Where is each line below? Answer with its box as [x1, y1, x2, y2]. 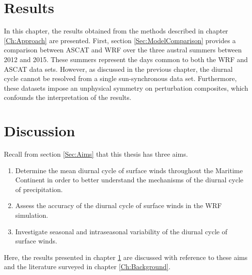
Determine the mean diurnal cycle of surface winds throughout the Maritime [15, 165, 243, 175]
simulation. [15, 210, 48, 220]
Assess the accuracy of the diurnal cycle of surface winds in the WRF [15, 200, 222, 210]
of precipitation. [15, 184, 63, 194]
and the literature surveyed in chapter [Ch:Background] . [4, 261, 171, 272]
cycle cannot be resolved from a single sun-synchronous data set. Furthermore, [4, 73, 237, 83]
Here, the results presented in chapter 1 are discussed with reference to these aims [4, 252, 248, 262]
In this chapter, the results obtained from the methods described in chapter [4, 26, 228, 36]
